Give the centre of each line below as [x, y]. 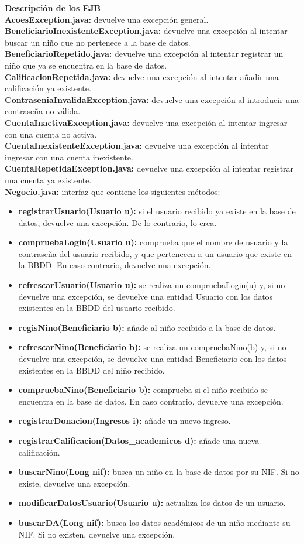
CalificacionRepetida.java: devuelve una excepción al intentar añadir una [142, 76]
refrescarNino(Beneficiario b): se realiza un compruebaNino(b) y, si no [152, 347]
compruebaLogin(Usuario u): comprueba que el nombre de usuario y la [153, 242]
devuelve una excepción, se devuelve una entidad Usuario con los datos [146, 296]
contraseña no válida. [43, 111]
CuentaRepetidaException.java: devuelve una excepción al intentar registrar [149, 168]
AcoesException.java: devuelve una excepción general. [107, 19]
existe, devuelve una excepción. [74, 483]
